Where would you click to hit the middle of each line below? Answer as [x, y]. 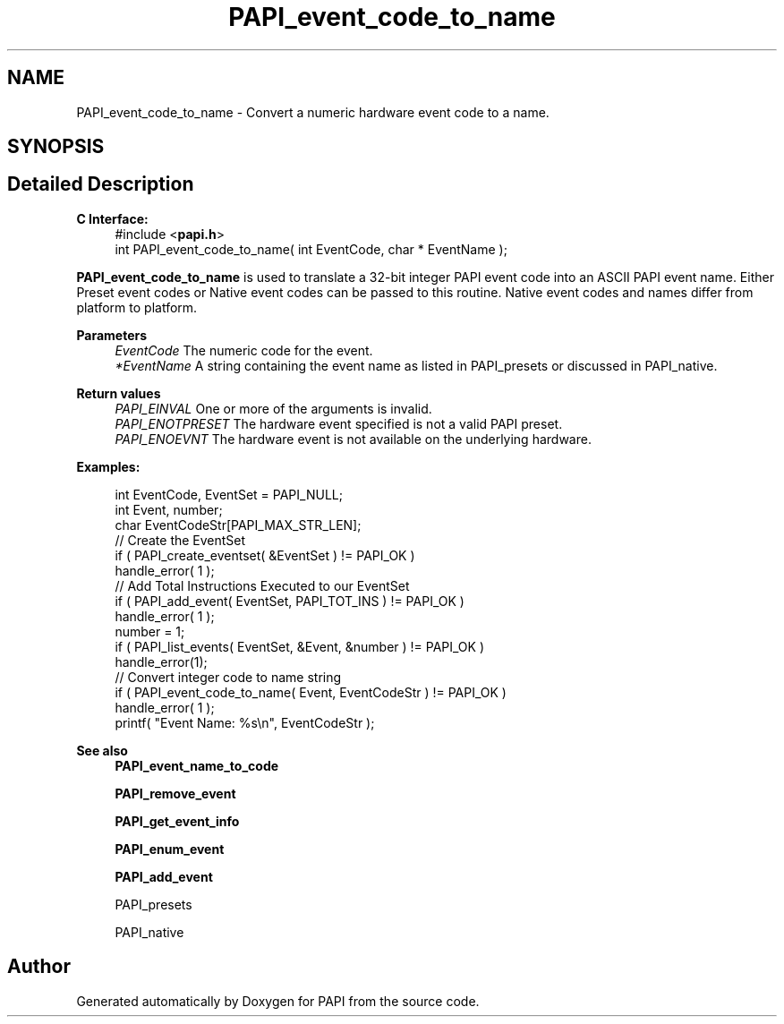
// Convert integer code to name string [228, 677]
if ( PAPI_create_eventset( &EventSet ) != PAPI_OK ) [265, 555]
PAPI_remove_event [175, 793]
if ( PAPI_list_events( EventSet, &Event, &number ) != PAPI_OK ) [300, 646]
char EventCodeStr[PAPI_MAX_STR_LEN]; [238, 525]
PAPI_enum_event [170, 849]
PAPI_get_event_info [177, 821]
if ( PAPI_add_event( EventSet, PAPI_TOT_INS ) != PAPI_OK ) [290, 601]
